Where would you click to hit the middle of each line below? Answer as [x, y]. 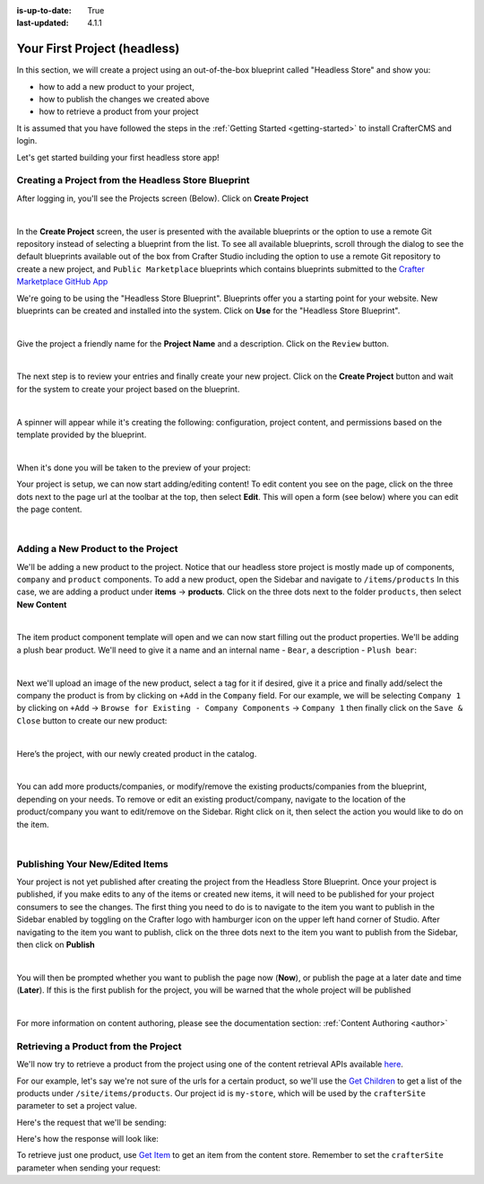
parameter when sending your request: [89, 1168]
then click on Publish [56, 945]
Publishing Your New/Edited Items [93, 864]
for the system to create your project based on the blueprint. [128, 389]
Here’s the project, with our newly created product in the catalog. [137, 753]
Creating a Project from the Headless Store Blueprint [133, 180]
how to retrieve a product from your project [119, 111]
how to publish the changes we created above [124, 100]
